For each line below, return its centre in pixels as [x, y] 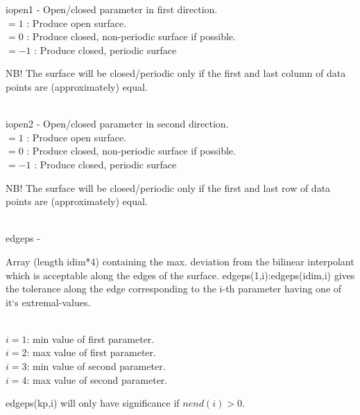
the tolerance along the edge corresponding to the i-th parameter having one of [174, 289]
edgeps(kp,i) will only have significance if [93, 403]
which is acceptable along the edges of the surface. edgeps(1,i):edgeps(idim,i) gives [180, 275]
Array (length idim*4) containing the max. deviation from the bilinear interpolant [180, 261]
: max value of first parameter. [91, 352]
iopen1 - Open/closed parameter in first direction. [112, 9]
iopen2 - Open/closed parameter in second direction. [117, 124]
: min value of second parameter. [96, 366]
